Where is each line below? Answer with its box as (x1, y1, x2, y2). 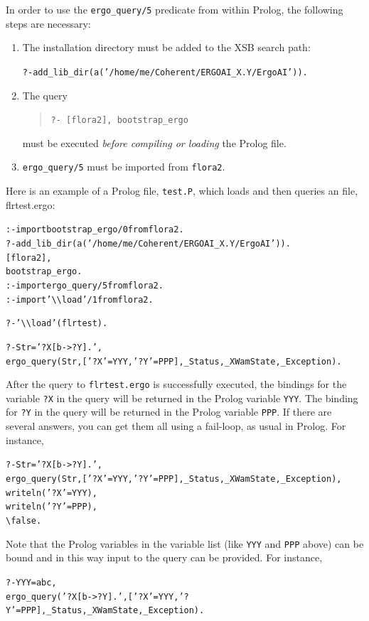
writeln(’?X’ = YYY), (6, 487, 97, 498)
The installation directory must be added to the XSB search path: (22, 40, 311, 55)
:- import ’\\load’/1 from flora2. (6, 294, 154, 305)
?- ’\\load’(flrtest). (6, 318, 108, 329)
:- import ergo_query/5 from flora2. (6, 280, 164, 291)
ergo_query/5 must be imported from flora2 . (22, 159, 225, 174)
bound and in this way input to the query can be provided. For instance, (6, 550, 323, 565)
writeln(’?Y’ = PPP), (6, 502, 97, 512)
